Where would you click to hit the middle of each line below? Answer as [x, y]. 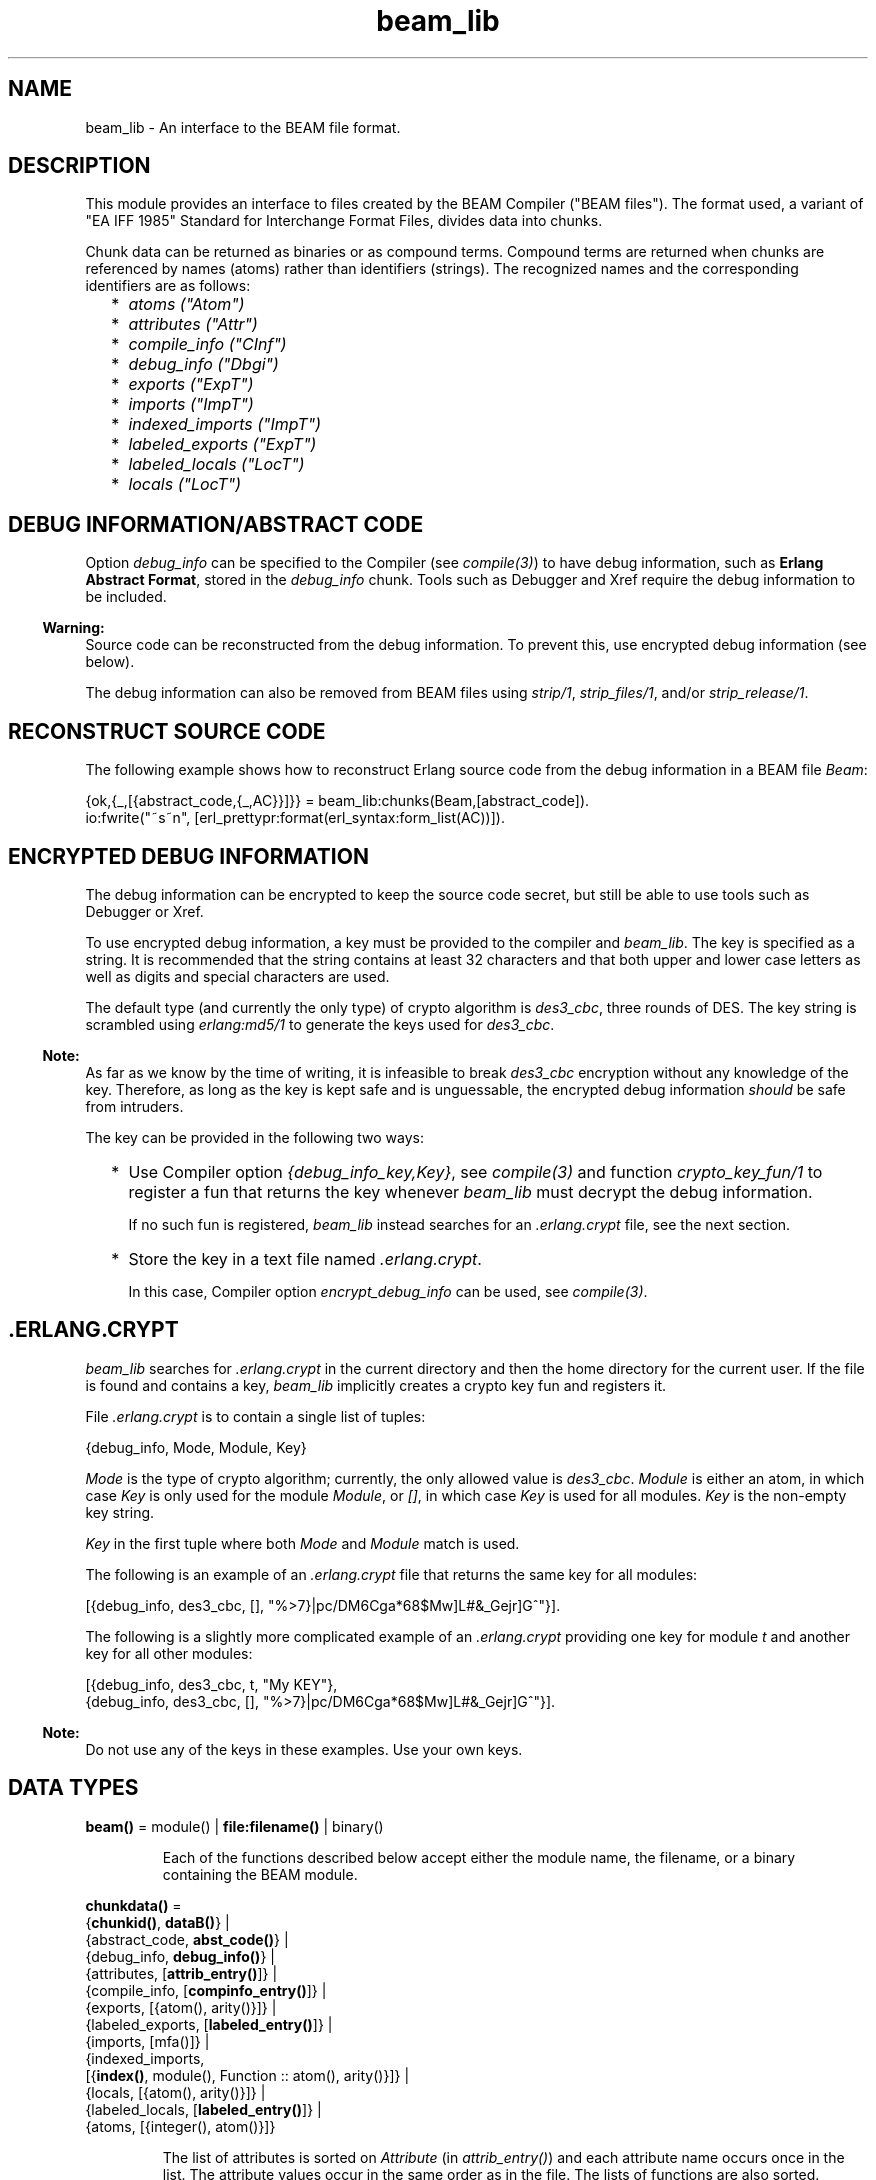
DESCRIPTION [79, 166]
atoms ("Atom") [186, 304]
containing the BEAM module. [260, 1874]
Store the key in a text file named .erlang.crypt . [305, 1258]
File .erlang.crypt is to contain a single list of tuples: [255, 1416]
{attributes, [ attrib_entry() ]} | [181, 1973]
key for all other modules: [169, 1653]
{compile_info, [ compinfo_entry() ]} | [206, 1990]
